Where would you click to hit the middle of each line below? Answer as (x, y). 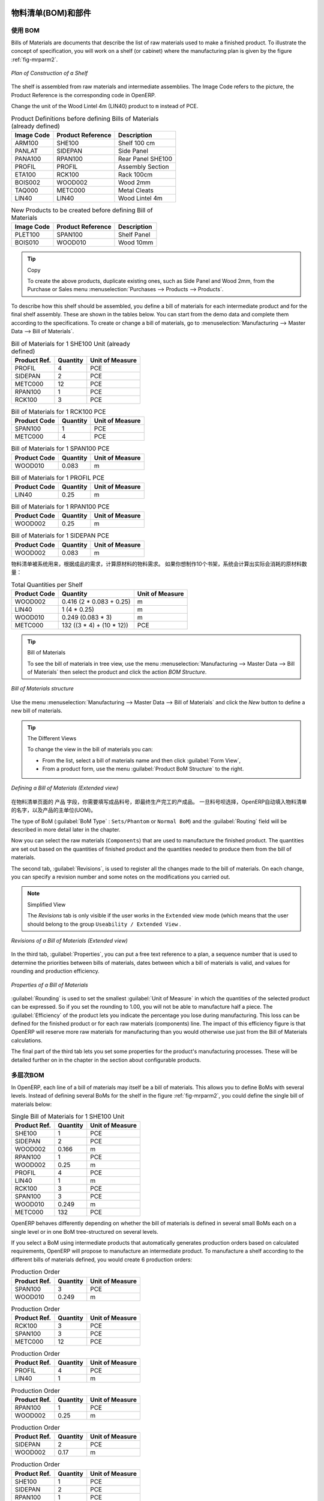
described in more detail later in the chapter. (66, 830)
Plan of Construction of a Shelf (49, 73)
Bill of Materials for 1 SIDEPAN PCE (60, 536)
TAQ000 (26, 190)
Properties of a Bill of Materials (49, 985)
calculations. (27, 1040)
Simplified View (46, 904)
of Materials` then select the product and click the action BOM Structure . (117, 672)
